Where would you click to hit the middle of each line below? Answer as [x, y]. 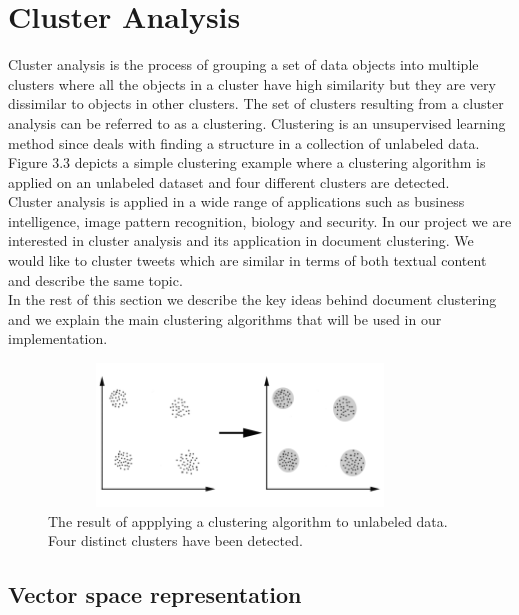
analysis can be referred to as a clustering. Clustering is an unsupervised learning [257, 122]
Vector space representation [155, 594]
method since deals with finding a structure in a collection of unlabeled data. [244, 142]
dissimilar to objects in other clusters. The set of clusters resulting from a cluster [256, 103]
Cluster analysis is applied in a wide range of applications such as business [236, 201]
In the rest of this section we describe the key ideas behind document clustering [252, 299]
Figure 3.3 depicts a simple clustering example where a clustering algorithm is [247, 162]
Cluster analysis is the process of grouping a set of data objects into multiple [243, 64]
